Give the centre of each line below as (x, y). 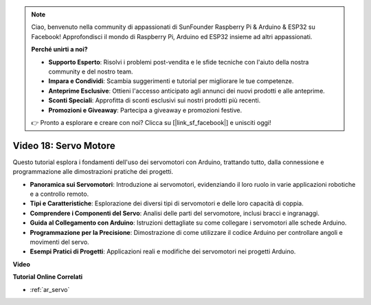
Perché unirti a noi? (60, 49)
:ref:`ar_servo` (50, 289)
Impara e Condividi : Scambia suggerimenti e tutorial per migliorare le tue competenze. (171, 81)
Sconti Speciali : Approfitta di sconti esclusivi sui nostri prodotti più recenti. (155, 100)
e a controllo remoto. (59, 194)
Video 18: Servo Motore (64, 145)
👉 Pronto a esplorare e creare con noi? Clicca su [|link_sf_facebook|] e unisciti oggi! (151, 122)
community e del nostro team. (91, 71)
